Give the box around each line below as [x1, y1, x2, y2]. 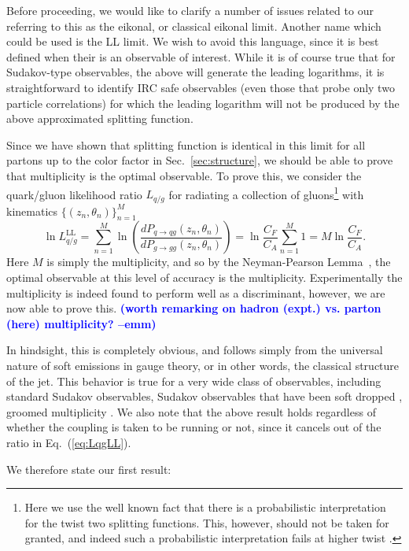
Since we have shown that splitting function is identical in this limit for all [6, 136, 366, 153]
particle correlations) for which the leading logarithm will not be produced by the [6, 94, 400, 111]
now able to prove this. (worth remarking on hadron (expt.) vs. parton [6, 300, 381, 316]
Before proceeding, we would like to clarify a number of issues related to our [6, 2, 374, 18]
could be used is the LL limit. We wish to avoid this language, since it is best [6, 33, 379, 50]
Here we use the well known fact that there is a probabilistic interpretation [24, 499, 386, 516]
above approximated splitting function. [6, 110, 193, 127]
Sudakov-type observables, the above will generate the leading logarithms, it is [6, 64, 385, 80]
